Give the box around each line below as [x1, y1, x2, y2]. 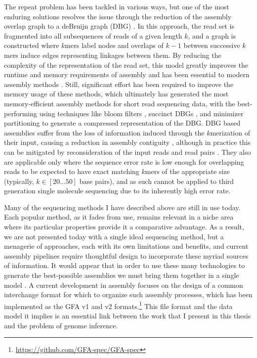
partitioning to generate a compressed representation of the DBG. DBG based [4, 118, 241, 128]
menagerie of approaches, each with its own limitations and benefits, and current [4, 241, 249, 251]
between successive [183, 40, 240, 50]
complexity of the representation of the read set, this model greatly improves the [4, 59, 248, 70]
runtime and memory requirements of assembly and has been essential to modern [4, 69, 250, 80]
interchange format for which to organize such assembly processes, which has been [4, 289, 253, 300]
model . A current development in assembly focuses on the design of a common [4, 279, 243, 290]
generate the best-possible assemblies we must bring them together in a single [4, 270, 239, 280]
